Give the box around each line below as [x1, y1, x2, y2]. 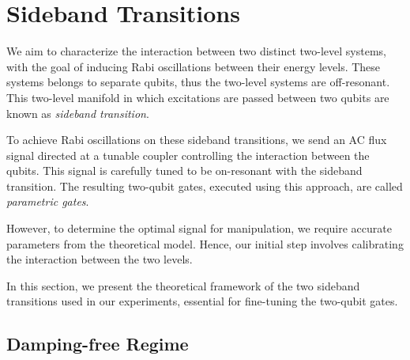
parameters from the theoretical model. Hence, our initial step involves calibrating [6, 235, 404, 252]
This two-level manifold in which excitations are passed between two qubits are [6, 89, 389, 105]
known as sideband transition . [6, 104, 149, 121]
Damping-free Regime [6, 332, 189, 356]
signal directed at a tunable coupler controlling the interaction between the [6, 146, 370, 163]
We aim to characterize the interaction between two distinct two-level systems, [6, 43, 386, 59]
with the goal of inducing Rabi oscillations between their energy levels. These [6, 58, 381, 74]
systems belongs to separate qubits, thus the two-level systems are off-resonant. [6, 74, 390, 90]
